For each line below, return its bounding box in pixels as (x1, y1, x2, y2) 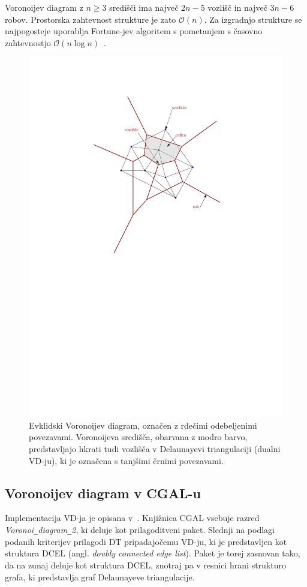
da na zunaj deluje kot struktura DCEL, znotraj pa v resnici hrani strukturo (5, 558, 286, 571)
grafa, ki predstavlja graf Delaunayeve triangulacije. (5, 570, 195, 583)
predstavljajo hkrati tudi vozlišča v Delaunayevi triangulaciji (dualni (29, 442, 281, 455)
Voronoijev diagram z (5, 1, 83, 13)
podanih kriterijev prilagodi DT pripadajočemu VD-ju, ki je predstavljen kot (5, 535, 287, 547)
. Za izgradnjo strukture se (204, 13, 302, 25)
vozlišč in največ (207, 1, 267, 13)
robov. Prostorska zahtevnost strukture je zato (5, 13, 176, 25)
